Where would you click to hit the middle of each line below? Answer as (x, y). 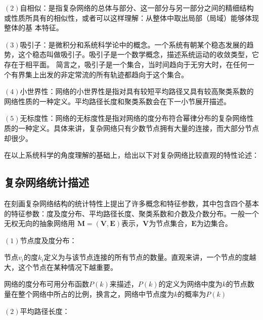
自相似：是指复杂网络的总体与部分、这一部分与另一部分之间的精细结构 (137, 8)
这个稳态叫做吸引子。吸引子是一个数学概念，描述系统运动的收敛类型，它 (138, 54)
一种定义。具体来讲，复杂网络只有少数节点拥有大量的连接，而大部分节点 (138, 128)
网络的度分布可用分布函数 (47, 284)
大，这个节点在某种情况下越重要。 (61, 267)
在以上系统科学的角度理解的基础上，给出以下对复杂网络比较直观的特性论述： (131, 155)
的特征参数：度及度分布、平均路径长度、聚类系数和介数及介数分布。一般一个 (131, 213)
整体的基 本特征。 (34, 28)
